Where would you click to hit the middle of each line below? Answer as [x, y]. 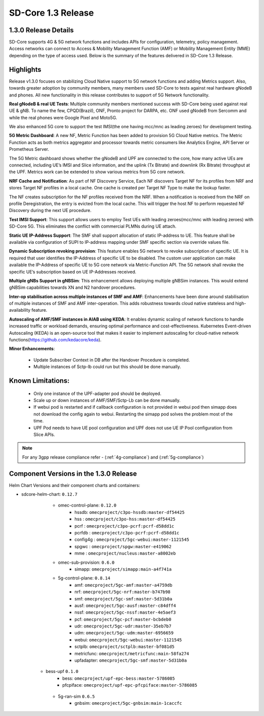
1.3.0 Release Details [41, 30]
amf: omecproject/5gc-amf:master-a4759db [123, 585]
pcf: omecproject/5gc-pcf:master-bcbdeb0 [123, 619]
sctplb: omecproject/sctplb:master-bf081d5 [124, 647]
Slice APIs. [44, 434]
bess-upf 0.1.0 [62, 671]
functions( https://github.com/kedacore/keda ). [55, 340]
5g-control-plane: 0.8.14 [84, 578]
